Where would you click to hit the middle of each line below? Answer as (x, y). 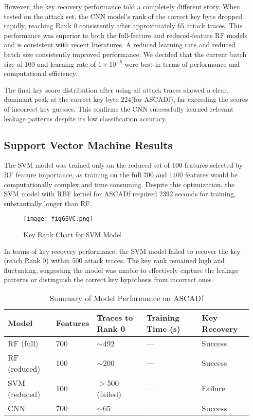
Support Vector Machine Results (88, 144)
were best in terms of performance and (182, 64)
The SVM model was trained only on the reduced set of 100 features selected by (123, 165)
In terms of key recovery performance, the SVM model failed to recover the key (122, 251)
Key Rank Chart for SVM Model (73, 234)
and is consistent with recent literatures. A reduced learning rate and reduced (120, 45)
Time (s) (163, 328)
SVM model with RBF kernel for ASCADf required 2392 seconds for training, (120, 194)
